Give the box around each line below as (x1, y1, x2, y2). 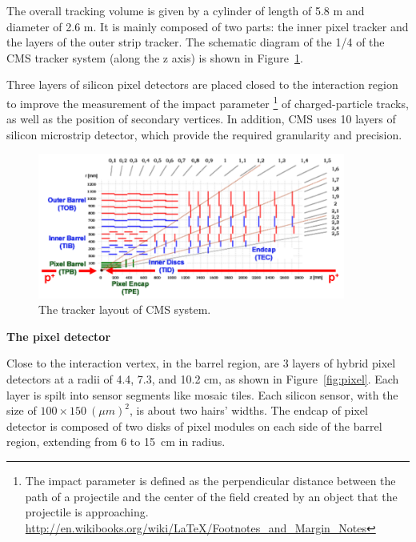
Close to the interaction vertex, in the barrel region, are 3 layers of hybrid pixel (6, 355, 396, 371)
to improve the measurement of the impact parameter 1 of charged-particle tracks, (6, 92, 409, 111)
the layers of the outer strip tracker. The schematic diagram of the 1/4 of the (6, 34, 385, 50)
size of (6, 402, 37, 419)
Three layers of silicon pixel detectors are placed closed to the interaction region (6, 76, 398, 93)
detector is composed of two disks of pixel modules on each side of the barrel (6, 417, 382, 434)
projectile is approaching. (25, 504, 149, 520)
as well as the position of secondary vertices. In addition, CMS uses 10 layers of (6, 110, 396, 127)
